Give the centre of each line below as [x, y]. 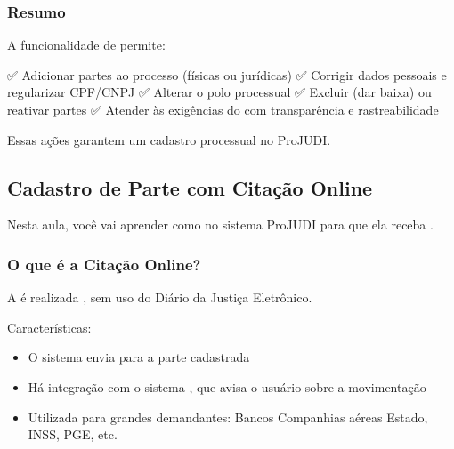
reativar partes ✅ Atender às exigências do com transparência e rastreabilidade [223, 109]
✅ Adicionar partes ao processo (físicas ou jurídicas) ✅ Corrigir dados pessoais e [227, 74]
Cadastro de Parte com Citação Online [190, 187]
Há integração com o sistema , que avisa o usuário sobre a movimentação [227, 386]
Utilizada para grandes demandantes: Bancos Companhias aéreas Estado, [228, 417]
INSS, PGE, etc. [73, 434]
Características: [49, 327]
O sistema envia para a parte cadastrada [139, 357]
